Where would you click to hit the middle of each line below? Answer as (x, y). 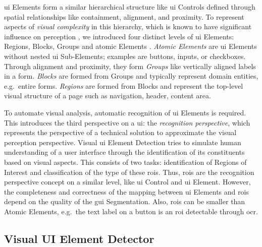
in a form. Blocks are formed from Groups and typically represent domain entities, (131, 76)
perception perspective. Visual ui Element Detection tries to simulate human (123, 142)
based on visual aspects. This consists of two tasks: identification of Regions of (125, 162)
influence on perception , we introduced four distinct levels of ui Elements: (119, 36)
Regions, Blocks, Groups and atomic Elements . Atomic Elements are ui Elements (130, 46)
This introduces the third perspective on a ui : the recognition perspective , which (127, 122)
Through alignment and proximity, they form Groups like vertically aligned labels (130, 66)
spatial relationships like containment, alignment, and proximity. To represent (124, 16)
